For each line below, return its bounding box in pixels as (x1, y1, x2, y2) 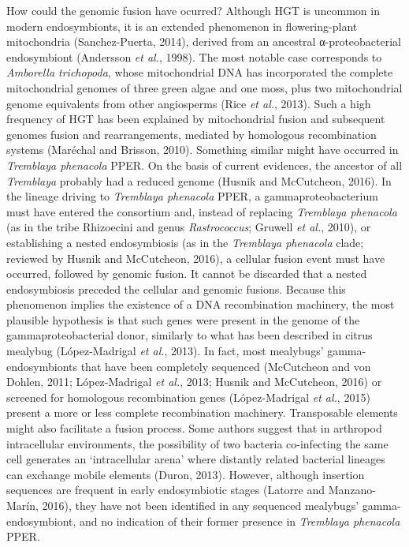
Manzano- (328, 481, 376, 498)
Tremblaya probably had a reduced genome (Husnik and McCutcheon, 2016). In (6, 172, 392, 189)
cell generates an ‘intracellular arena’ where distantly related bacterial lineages (6, 451, 385, 467)
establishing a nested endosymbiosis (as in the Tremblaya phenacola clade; (6, 234, 364, 250)
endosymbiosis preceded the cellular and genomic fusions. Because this (6, 280, 346, 297)
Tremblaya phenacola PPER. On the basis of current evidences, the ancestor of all (6, 156, 403, 173)
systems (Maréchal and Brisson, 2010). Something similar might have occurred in (6, 141, 399, 158)
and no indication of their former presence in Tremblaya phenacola (80, 512, 400, 529)
